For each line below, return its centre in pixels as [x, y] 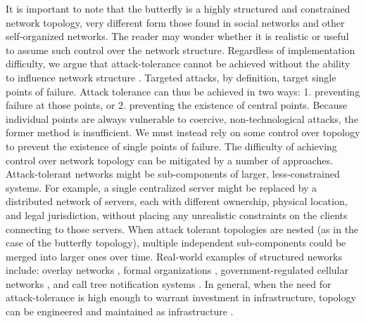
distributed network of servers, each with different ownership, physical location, [177, 201]
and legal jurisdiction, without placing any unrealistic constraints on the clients [177, 215]
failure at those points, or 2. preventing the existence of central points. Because [177, 105]
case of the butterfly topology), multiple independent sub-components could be [176, 243]
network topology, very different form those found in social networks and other [175, 22]
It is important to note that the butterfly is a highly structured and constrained [178, 8]
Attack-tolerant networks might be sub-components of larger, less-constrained [173, 174]
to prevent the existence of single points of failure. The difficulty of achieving [171, 146]
